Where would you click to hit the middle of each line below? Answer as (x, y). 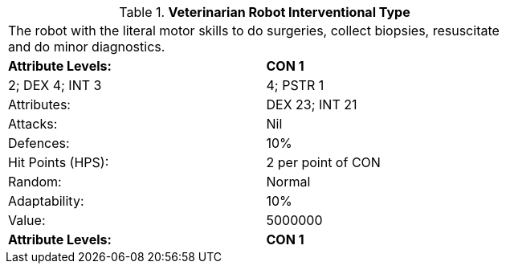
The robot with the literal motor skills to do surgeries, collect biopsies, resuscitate (254, 31)
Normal (288, 182)
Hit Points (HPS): (59, 162)
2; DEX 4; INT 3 (55, 85)
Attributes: (39, 104)
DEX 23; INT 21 (312, 104)
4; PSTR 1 (295, 85)
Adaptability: (46, 201)
